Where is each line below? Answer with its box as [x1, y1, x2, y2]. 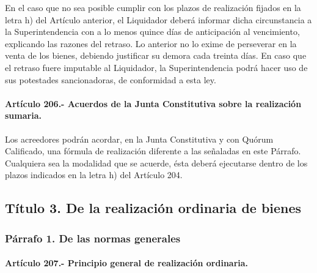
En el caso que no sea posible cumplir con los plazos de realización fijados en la [5, 1, 301, 13]
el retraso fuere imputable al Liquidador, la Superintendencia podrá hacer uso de [5, 61, 308, 73]
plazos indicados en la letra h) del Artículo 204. [5, 168, 183, 181]
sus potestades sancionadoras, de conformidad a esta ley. [5, 73, 216, 86]
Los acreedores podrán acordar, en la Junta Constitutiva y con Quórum [5, 132, 274, 145]
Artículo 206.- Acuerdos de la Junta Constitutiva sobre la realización [5, 97, 302, 110]
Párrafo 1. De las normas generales [5, 230, 181, 245]
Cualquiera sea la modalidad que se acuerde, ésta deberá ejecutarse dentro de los [5, 156, 308, 169]
